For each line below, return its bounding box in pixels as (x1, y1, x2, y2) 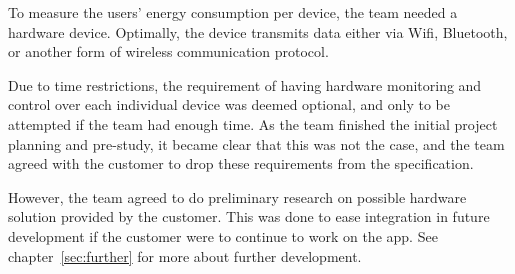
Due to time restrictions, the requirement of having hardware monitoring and (8, 74, 482, 95)
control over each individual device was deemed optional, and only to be (8, 94, 450, 115)
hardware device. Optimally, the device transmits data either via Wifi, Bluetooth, (8, 21, 508, 42)
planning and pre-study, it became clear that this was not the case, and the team (8, 133, 505, 154)
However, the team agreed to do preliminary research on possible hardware (8, 186, 467, 207)
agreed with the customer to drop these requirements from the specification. (8, 153, 474, 174)
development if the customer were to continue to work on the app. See (8, 225, 438, 246)
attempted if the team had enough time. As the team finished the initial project (8, 113, 498, 134)
